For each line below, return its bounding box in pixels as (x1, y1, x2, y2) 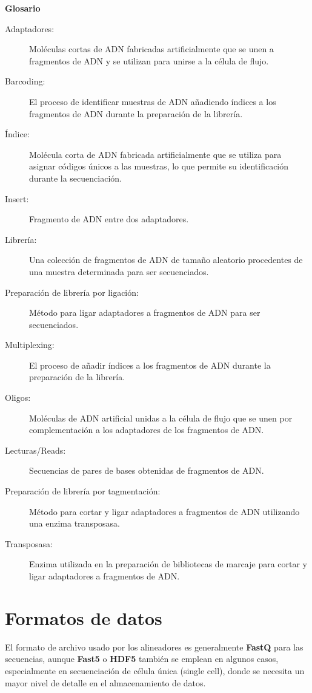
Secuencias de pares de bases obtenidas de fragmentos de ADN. (29, 464, 264, 477)
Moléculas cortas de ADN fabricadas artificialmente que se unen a (29, 43, 274, 55)
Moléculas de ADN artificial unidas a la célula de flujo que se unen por (29, 411, 293, 424)
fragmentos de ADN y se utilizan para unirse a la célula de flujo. (29, 54, 269, 67)
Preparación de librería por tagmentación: (5, 485, 161, 497)
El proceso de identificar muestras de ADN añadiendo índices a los (29, 95, 276, 108)
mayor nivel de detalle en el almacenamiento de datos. (5, 676, 206, 689)
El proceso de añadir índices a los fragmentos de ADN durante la (29, 358, 271, 371)
